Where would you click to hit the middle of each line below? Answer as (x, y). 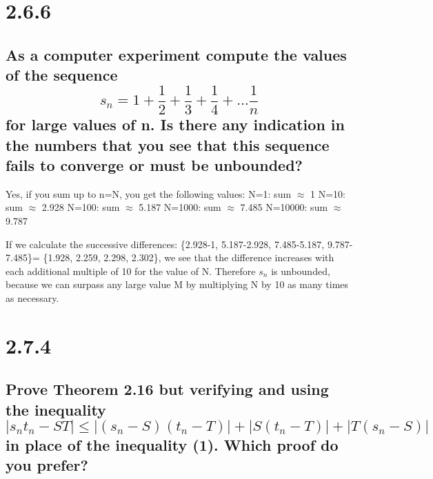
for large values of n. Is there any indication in (175, 124)
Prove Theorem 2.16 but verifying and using (167, 389)
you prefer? (47, 465)
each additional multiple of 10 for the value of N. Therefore (131, 271)
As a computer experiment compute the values (176, 54)
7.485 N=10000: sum (284, 207)
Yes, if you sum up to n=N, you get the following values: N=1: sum (149, 193)
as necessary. (32, 297)
